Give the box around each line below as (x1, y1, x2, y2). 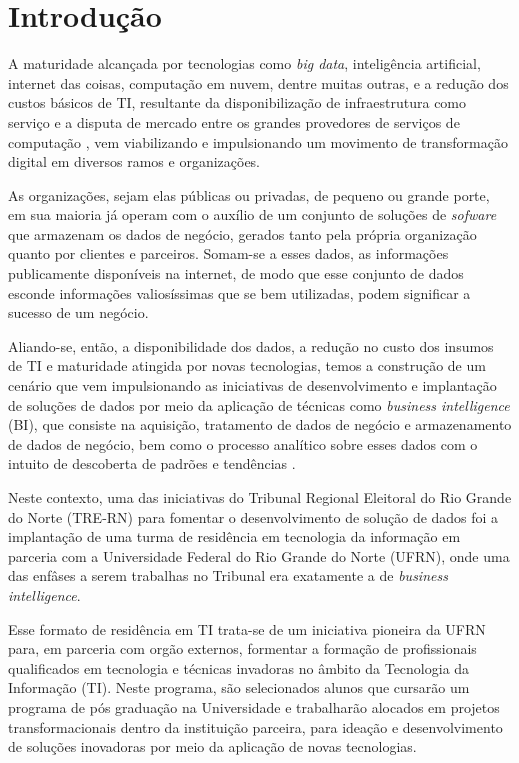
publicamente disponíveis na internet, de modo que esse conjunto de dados (8, 263, 464, 284)
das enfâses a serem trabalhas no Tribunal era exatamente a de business (8, 565, 448, 586)
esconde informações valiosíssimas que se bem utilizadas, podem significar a (8, 282, 471, 303)
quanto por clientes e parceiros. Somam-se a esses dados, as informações (8, 243, 449, 264)
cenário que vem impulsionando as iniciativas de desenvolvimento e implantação (8, 375, 497, 396)
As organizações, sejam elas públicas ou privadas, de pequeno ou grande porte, (8, 184, 490, 205)
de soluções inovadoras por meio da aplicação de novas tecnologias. (8, 736, 417, 757)
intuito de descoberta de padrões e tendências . (8, 453, 296, 474)
